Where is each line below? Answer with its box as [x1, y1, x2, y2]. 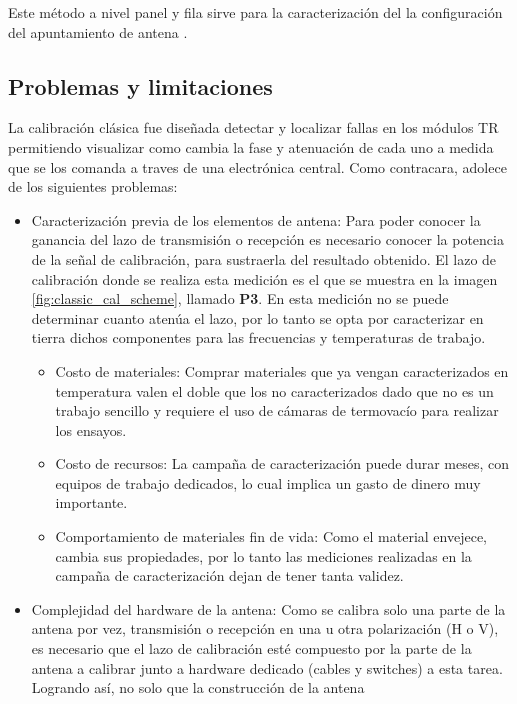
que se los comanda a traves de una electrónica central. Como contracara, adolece [8, 156, 507, 177]
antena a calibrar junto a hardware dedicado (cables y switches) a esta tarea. [31, 657, 503, 678]
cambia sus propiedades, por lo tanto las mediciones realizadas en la [55, 545, 472, 566]
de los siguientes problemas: [8, 176, 178, 197]
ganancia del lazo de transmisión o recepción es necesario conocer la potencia [31, 229, 504, 250]
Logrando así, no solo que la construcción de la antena [31, 677, 365, 698]
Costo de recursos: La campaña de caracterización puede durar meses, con [55, 453, 510, 474]
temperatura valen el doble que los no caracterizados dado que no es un [55, 380, 494, 401]
